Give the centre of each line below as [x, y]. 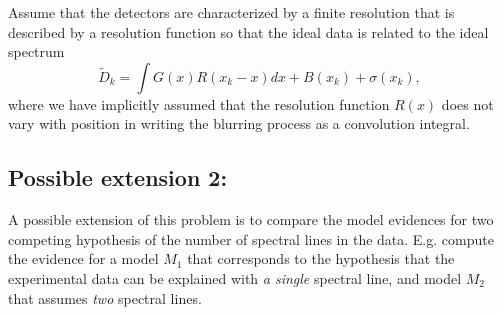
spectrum [36, 51]
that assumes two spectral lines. [105, 297]
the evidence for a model [83, 258]
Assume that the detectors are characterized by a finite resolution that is [231, 12]
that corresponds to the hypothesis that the [321, 258]
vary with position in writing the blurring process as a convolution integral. [239, 123]
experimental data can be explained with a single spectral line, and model [235, 277]
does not [467, 103]
